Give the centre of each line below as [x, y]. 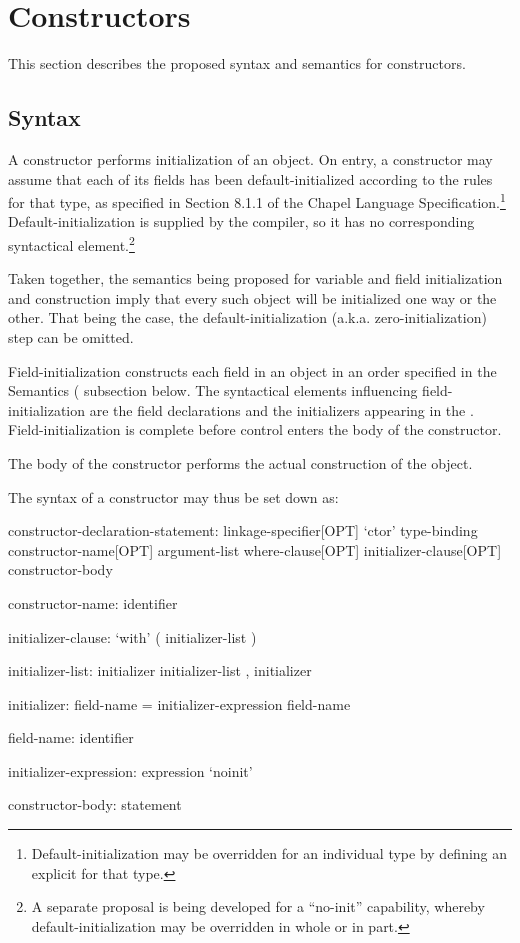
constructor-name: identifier [93, 602]
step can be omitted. [71, 336]
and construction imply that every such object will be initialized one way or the [252, 297]
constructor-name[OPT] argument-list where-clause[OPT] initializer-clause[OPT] [255, 549]
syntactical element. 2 [71, 243]
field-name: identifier [71, 737]
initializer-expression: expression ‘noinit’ [130, 770]
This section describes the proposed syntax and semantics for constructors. [237, 63]
